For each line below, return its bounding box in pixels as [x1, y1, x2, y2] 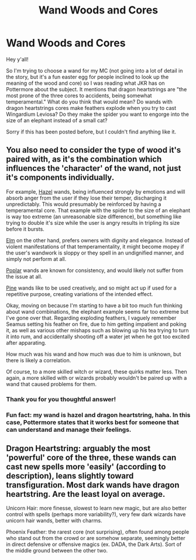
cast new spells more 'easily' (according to [6, 462, 166, 472]
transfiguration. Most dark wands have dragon [6, 480, 180, 490]
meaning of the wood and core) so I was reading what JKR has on [6, 80, 165, 87]
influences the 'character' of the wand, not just [6, 163, 181, 173]
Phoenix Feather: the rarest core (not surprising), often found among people [6, 528, 190, 535]
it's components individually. [6, 173, 115, 183]
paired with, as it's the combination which [6, 154, 162, 164]
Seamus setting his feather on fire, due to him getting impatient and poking [6, 320, 187, 328]
